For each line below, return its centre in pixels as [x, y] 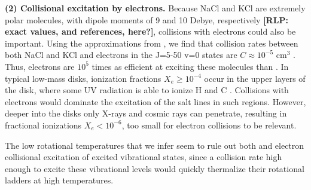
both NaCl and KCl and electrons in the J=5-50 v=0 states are [121, 55]
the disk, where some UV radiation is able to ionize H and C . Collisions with [147, 90]
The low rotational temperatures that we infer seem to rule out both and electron [155, 145]
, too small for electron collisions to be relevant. [209, 125]
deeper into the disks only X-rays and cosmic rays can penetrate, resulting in [146, 113]
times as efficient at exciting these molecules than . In [190, 66]
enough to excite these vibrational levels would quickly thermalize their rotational [155, 168]
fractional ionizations [43, 125]
